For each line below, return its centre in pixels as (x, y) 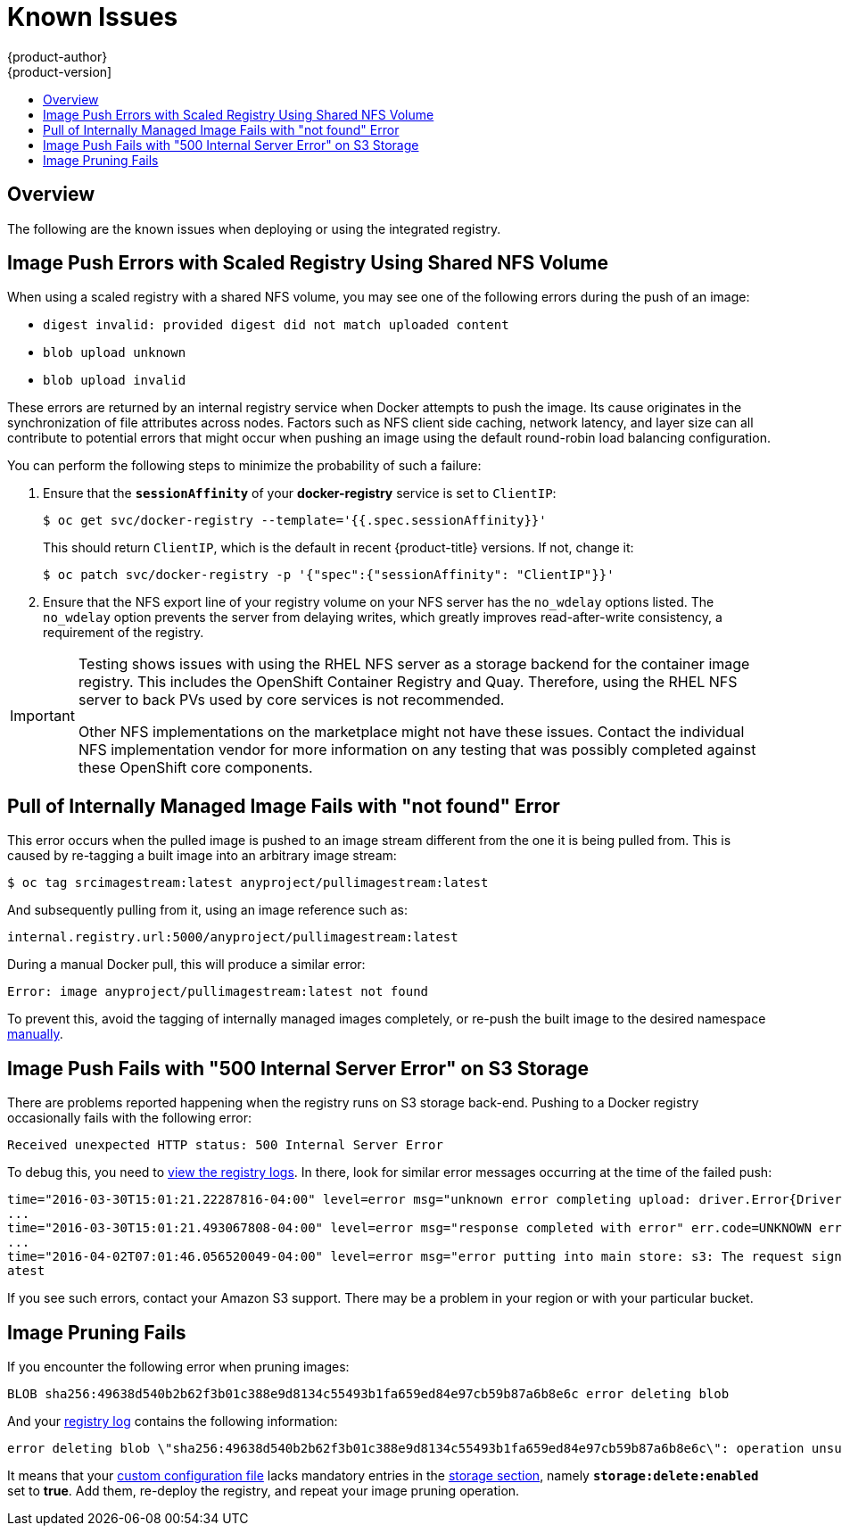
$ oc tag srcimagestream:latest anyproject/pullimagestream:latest (248, 883)
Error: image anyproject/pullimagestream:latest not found (218, 992)
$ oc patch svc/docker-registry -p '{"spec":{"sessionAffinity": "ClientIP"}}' (329, 575)
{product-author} (58, 56)
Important (42, 716)
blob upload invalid (115, 381)
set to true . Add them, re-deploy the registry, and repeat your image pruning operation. (264, 1490)
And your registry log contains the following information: (173, 1421)
